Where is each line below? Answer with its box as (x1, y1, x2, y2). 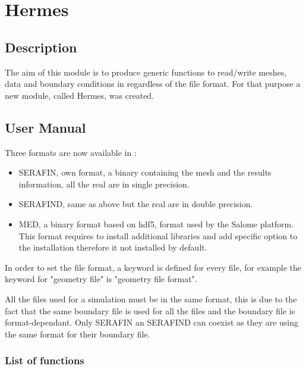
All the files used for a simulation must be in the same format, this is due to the (5, 292, 297, 305)
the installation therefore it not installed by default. (18, 241, 207, 254)
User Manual (5, 118, 86, 136)
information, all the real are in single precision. (18, 177, 190, 190)
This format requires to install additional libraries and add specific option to (18, 229, 298, 242)
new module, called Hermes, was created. (5, 89, 154, 101)
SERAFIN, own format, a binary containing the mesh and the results (18, 166, 272, 179)
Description (5, 37, 77, 56)
